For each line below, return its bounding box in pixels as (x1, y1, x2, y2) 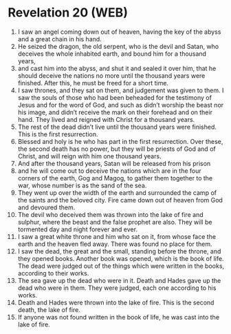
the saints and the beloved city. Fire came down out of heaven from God (17, 196, 223, 204)
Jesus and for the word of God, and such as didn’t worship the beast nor (17, 101, 224, 109)
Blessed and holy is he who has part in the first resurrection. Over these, (17, 137, 223, 145)
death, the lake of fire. (17, 305, 81, 314)
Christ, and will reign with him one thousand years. (17, 152, 162, 160)
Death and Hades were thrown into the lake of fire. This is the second (17, 298, 214, 306)
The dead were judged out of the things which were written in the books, (17, 262, 225, 270)
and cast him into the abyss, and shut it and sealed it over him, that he (17, 64, 217, 72)
